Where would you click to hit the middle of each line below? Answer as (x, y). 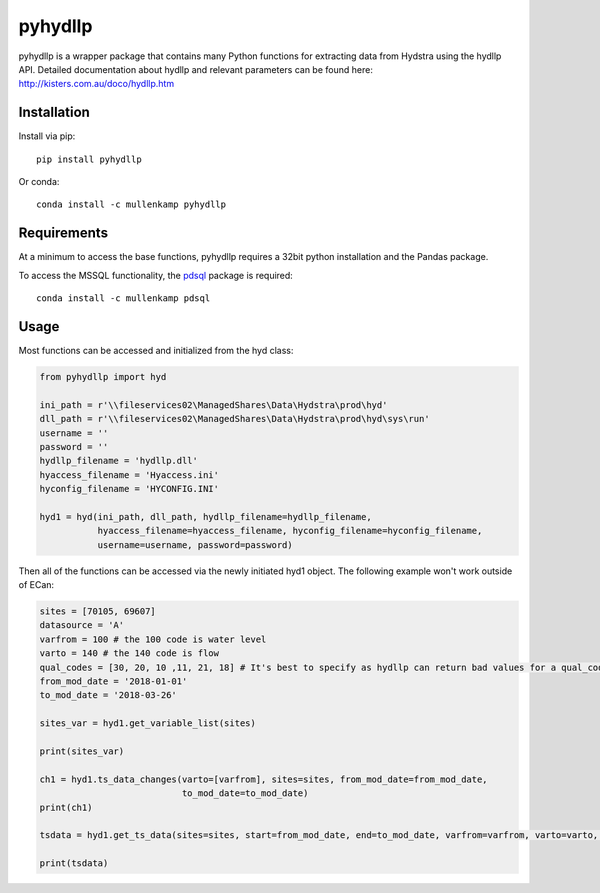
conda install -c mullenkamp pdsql (123, 298)
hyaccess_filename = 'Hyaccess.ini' (129, 474)
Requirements (63, 233)
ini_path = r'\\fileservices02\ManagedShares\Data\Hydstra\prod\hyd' (213, 404)
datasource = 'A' (82, 625)
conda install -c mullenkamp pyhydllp (131, 204)
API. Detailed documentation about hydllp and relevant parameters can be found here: (196, 69)
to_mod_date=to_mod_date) (245, 793)
